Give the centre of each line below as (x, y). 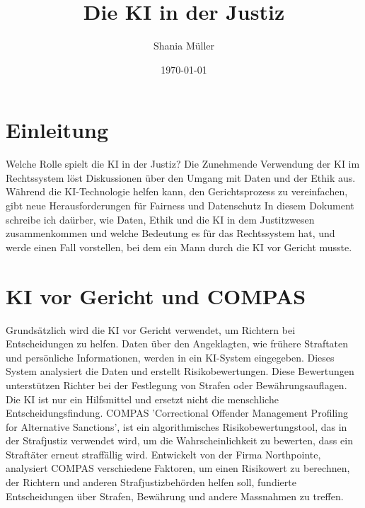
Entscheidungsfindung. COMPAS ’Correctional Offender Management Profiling (177, 413)
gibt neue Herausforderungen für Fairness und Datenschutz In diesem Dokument (180, 206)
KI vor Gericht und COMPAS (156, 295)
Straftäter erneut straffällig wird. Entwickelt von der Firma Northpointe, (163, 454)
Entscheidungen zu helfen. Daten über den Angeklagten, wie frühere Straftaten (177, 344)
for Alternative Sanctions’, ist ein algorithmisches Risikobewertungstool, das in (176, 426)
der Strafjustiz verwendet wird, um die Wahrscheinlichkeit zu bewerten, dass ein (179, 440)
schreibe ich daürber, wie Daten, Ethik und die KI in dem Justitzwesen (160, 219)
